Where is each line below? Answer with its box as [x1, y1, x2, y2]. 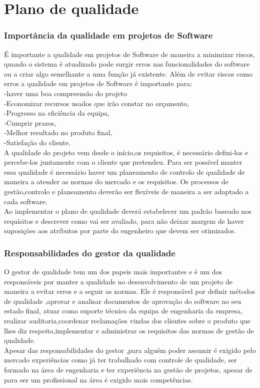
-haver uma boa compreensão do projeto [4, 88, 127, 98]
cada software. [4, 196, 47, 206]
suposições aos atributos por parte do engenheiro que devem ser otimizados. [4, 225, 236, 236]
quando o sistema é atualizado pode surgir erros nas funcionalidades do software [4, 59, 250, 69]
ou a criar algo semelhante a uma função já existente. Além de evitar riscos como [4, 68, 252, 79]
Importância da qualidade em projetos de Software [4, 29, 213, 42]
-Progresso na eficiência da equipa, [4, 108, 109, 118]
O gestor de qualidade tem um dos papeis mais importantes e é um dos [4, 266, 222, 277]
